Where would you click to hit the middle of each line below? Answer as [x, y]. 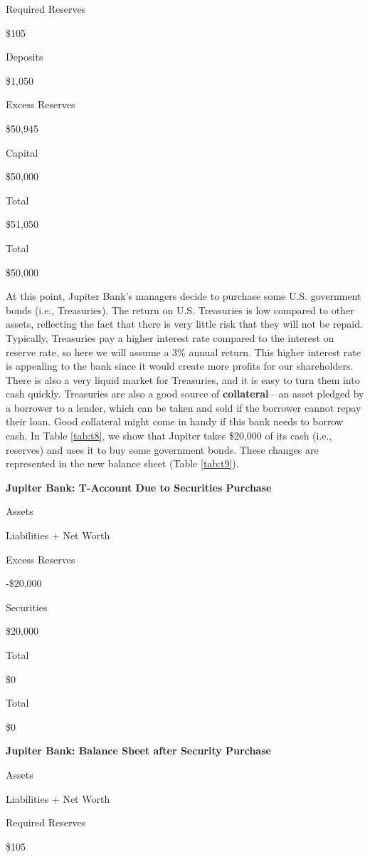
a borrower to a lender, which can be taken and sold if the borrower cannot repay [184, 407]
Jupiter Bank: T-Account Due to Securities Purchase [139, 487]
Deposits [25, 57]
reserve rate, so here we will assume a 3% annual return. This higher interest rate [183, 352]
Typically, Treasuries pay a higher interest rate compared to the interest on [170, 337]
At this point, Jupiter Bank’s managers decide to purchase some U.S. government [184, 296]
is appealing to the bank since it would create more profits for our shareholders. [180, 366]
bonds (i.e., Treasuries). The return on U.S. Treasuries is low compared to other [180, 310]
